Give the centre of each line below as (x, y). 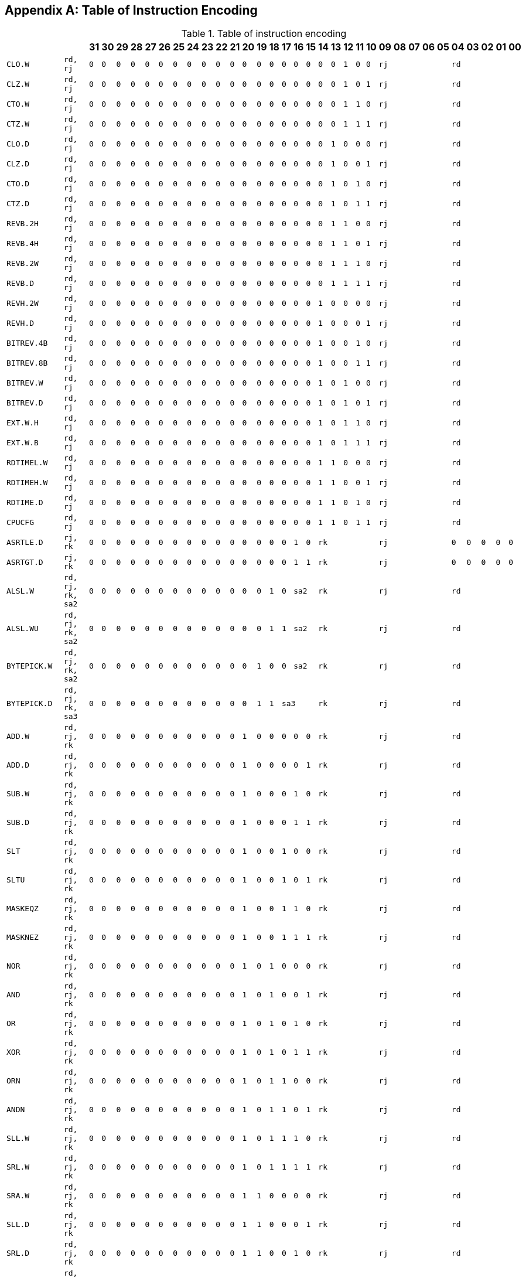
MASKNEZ (23, 938)
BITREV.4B (27, 343)
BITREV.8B (27, 363)
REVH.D (20, 323)
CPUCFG (20, 522)
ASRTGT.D (25, 562)
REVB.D (20, 283)
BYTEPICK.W (30, 666)
